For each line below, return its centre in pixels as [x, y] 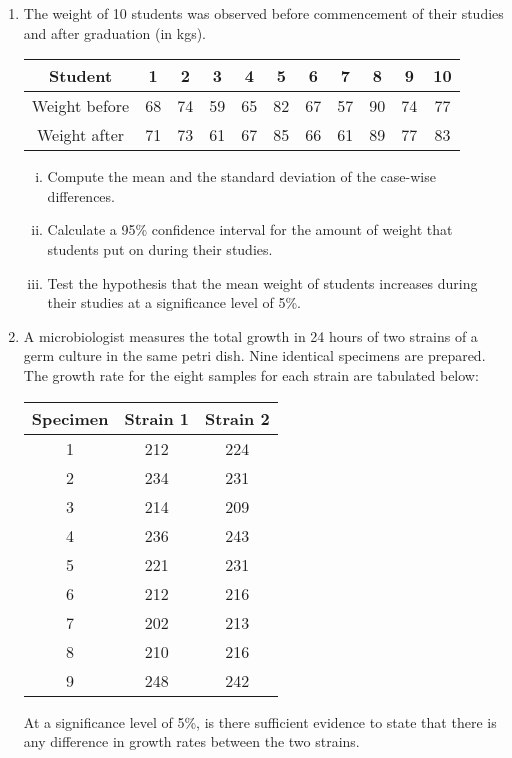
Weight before [80, 106]
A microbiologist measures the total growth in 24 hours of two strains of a [250, 335]
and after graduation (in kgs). [114, 32]
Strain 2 [237, 418]
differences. [81, 195]
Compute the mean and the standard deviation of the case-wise [241, 176]
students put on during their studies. [160, 248]
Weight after [80, 135]
